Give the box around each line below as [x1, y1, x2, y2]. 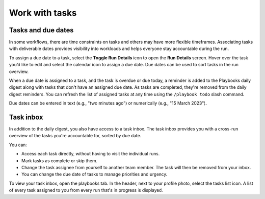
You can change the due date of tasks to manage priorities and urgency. [21, 172, 168, 177]
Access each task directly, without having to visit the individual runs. [21, 151, 160, 157]
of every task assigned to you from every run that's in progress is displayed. [9, 187, 163, 193]
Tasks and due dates [9, 26, 74, 34]
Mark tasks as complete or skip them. [21, 157, 98, 164]
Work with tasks [9, 7, 77, 18]
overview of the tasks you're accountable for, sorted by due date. [9, 133, 142, 139]
